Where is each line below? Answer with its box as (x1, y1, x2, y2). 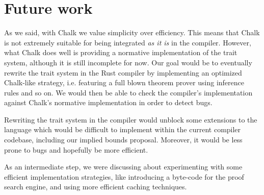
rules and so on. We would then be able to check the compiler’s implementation (4, 87, 253, 97)
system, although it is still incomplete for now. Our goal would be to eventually (4, 57, 252, 67)
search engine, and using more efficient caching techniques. (4, 181, 187, 192)
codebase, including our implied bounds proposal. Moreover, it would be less (4, 134, 243, 145)
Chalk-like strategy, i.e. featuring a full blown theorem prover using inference (4, 77, 244, 88)
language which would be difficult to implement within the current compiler (4, 124, 241, 135)
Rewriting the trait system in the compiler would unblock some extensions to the (4, 114, 257, 125)
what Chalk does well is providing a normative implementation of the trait (4, 47, 237, 58)
